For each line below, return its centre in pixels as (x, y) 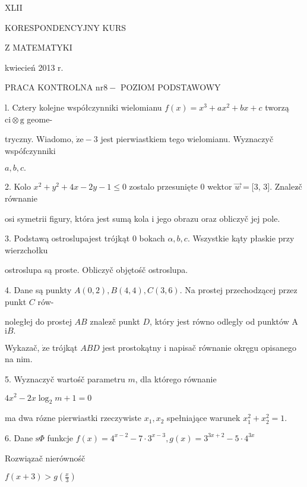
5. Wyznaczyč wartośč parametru (65, 378)
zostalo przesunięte (163, 186)
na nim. (19, 359)
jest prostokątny (132, 347)
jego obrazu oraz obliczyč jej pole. (218, 218)
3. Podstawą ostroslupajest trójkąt (67, 238)
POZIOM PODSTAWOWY (170, 87)
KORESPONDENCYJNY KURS (66, 27)
